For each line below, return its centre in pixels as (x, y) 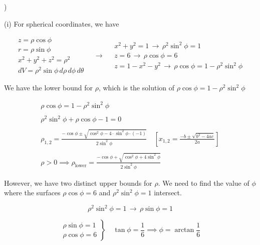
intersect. (168, 193)
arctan (184, 230)
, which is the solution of (136, 88)
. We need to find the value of (204, 182)
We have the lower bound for (49, 88)
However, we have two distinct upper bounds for (78, 182)
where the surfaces (32, 193)
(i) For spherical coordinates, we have (62, 23)
